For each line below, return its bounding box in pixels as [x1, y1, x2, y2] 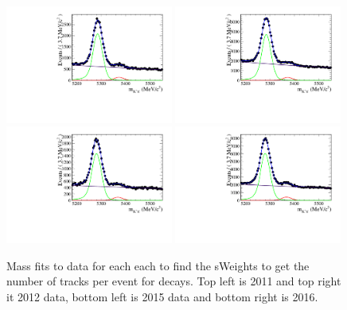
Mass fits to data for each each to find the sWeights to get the [6, 257, 310, 273]
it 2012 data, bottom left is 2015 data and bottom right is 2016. [6, 289, 318, 304]
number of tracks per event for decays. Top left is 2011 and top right [6, 273, 341, 289]
